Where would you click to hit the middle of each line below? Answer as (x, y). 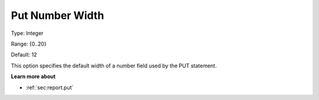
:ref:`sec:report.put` (50, 87)
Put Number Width (58, 15)
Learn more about (33, 76)
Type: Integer (27, 33)
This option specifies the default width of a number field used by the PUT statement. (114, 66)
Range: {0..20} (29, 44)
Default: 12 (24, 55)
